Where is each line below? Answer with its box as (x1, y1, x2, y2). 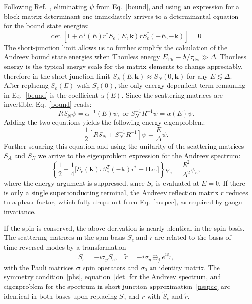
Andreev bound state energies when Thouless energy (4, 51, 160, 62)
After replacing (4, 80, 49, 90)
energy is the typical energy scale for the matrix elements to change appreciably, (4, 61, 243, 71)
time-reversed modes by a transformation (4, 242, 126, 252)
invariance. (4, 206, 36, 217)
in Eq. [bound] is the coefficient (4, 89, 98, 100)
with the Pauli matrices (4, 262, 74, 272)
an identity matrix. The (150, 262, 220, 272)
